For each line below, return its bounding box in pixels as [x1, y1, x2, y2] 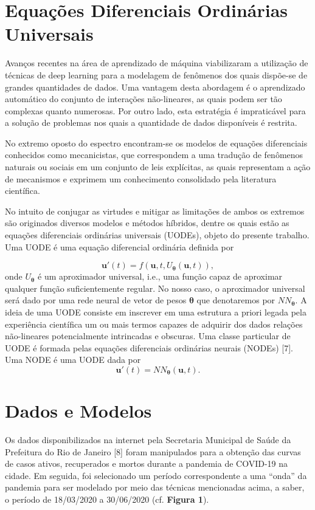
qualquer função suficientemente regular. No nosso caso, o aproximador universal [5, 281, 305, 294]
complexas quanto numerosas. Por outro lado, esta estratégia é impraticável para [5, 104, 306, 117]
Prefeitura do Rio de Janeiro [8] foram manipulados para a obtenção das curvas [5, 445, 301, 458]
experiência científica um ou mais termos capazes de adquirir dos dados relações [5, 317, 303, 330]
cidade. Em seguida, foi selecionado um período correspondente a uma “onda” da [5, 469, 307, 481]
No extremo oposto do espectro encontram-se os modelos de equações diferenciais [5, 136, 308, 149]
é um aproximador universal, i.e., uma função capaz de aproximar [38, 270, 283, 283]
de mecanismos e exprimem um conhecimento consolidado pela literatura [5, 172, 277, 185]
